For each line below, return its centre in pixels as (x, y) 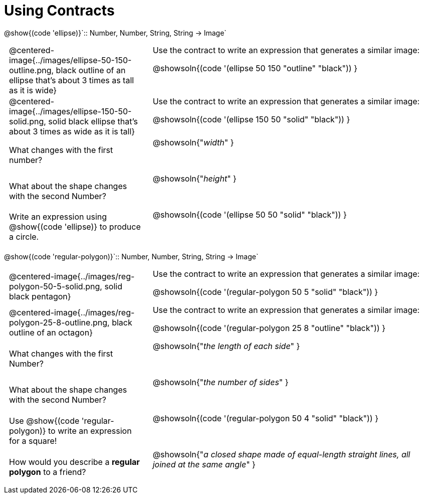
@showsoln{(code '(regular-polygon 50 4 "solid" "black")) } (265, 418)
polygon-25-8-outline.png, (59, 323)
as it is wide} (33, 90)
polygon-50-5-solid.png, (56, 287)
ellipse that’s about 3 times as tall (72, 80)
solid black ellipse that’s (93, 121)
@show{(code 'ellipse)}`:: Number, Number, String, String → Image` (115, 33)
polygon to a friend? (48, 472)
